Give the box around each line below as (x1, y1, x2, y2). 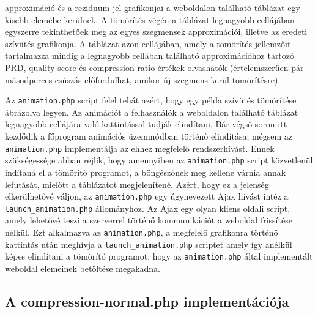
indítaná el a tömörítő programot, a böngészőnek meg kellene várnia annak (5, 165, 286, 178)
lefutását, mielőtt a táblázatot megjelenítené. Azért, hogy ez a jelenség (5, 178, 269, 190)
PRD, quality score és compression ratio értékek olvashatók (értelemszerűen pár (5, 61, 304, 73)
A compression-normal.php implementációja (5, 291, 289, 310)
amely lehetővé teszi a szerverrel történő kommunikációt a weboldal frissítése (5, 214, 292, 226)
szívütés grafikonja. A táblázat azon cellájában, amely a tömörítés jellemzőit (5, 37, 291, 50)
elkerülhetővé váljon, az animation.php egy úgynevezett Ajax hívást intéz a (5, 190, 289, 203)
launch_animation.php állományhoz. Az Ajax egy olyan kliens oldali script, (5, 201, 290, 214)
